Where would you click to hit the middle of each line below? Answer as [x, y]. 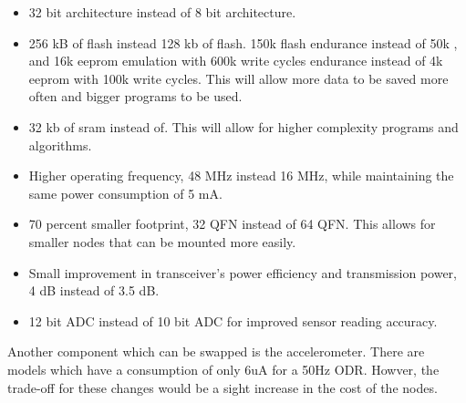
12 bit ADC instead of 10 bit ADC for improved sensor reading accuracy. [233, 320]
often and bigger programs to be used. [135, 96]
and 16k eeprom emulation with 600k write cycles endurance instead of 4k [236, 61]
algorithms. [60, 145]
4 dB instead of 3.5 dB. [94, 290]
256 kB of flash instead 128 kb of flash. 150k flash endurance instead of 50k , [243, 42]
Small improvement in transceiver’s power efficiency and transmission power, [243, 272]
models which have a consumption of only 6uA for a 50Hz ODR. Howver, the [223, 369]
